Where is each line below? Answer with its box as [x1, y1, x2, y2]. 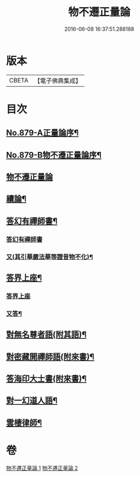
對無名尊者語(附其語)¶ [6, 330, 87, 340]
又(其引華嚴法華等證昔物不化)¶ [6, 253, 93, 261]
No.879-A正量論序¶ [6, 128, 79, 138]
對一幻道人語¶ [6, 396, 58, 406]
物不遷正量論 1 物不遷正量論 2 [6, 464, 79, 472]
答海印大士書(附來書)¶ [6, 374, 87, 384]
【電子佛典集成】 [34, 77, 82, 85]
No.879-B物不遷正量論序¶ [6, 150, 102, 160]
